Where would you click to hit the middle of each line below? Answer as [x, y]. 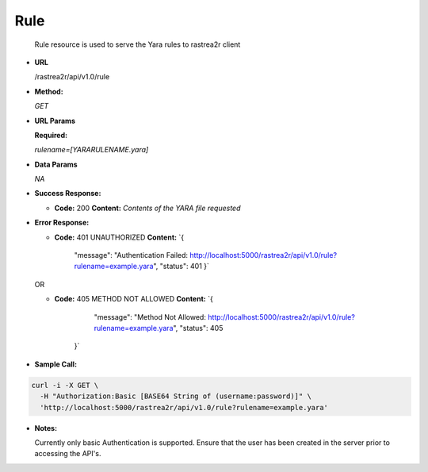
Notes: [46, 428]
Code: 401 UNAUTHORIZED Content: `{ [119, 237]
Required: [51, 135]
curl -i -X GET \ [65, 385]
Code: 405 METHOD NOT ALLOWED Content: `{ [134, 299]
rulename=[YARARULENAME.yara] [92, 150]
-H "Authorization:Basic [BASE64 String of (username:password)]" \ [176, 396]
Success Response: [68, 194]
